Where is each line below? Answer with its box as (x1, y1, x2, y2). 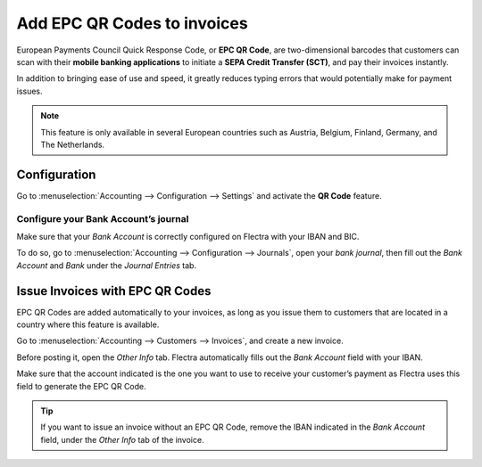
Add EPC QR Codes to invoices (16, 13, 249, 33)
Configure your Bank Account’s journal (16, 212, 189, 225)
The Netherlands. (40, 139, 105, 150)
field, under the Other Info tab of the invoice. (40, 434, 204, 445)
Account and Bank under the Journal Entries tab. (16, 259, 196, 271)
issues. (16, 86, 44, 96)
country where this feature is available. (16, 319, 160, 330)
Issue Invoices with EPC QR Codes (16, 283, 212, 299)
